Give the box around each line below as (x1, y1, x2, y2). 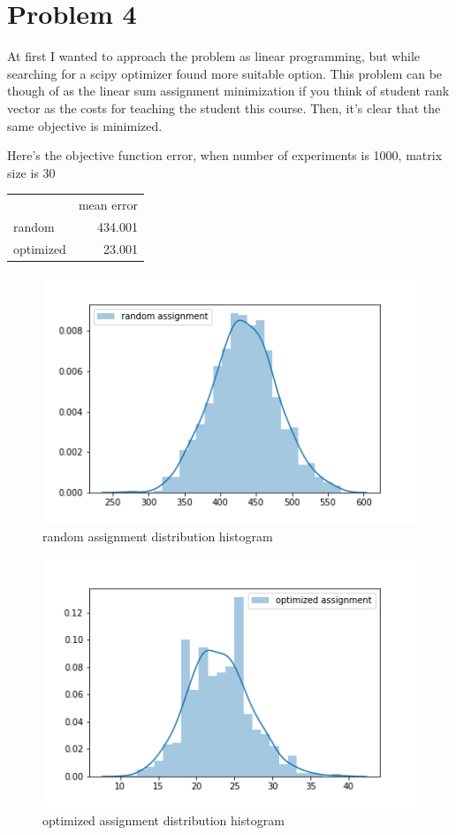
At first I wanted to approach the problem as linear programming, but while (7, 47, 421, 65)
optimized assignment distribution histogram (42, 810, 285, 829)
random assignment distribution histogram (42, 527, 273, 546)
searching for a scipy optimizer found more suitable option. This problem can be (7, 64, 443, 82)
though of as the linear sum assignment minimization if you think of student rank (7, 81, 450, 100)
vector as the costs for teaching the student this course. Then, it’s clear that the (7, 98, 441, 117)
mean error (78, 195, 138, 214)
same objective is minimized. (7, 116, 163, 134)
